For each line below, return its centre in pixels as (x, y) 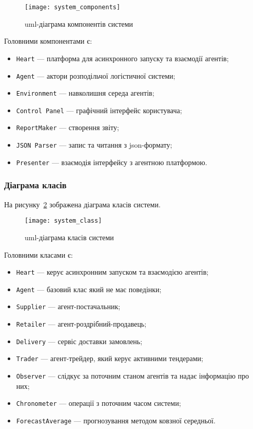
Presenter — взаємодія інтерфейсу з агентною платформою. (112, 162)
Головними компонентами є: (48, 41)
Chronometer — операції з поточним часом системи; (99, 403)
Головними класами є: (38, 254)
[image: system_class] (63, 221)
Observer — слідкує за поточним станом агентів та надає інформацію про (133, 376)
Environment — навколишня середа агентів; (85, 93)
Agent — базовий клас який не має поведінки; (89, 289)
